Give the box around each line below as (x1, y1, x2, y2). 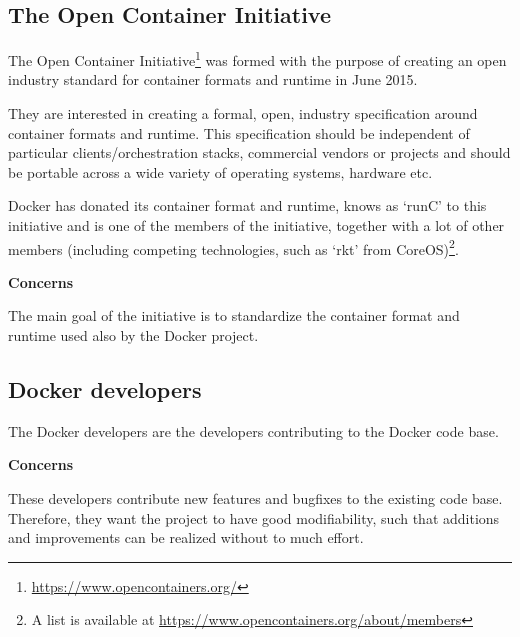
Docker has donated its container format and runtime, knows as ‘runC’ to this (8, 195, 487, 216)
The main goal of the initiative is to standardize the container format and (8, 305, 460, 326)
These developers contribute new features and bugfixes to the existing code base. (8, 488, 503, 509)
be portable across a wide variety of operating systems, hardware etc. (8, 161, 433, 182)
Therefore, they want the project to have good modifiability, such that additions (8, 507, 500, 528)
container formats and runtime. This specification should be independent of (8, 122, 470, 143)
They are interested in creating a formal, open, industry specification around (8, 103, 478, 124)
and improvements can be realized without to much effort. (8, 527, 364, 548)
